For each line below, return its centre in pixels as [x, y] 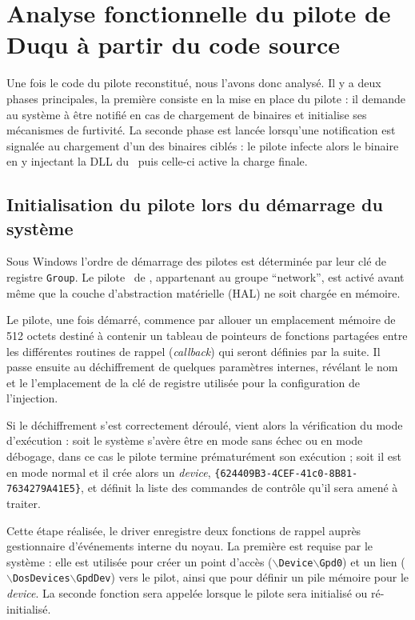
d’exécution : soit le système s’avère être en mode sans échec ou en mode [185, 440]
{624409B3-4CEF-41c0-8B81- [286, 473]
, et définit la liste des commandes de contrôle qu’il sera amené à [239, 488]
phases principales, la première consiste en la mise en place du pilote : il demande [206, 98]
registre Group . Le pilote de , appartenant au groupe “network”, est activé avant [206, 277]
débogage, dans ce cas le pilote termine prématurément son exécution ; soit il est [204, 456]
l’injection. [32, 398]
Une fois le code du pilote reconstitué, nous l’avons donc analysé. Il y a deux [194, 83]
